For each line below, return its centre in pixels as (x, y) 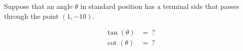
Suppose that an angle (38, 6)
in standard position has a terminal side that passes (160, 6)
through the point (31, 16)
